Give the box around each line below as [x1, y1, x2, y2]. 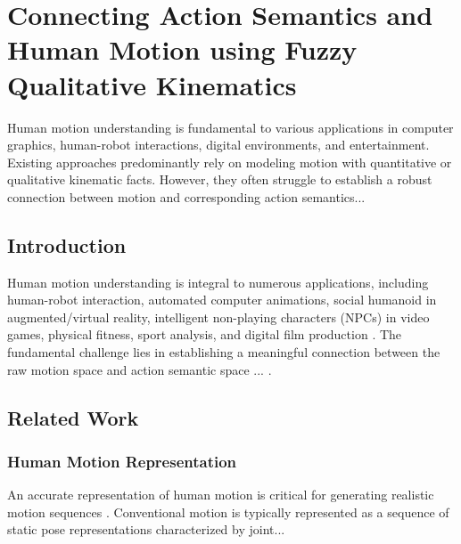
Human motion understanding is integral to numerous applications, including [7, 272, 429, 291]
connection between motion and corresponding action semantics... [7, 187, 366, 206]
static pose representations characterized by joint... [7, 520, 285, 539]
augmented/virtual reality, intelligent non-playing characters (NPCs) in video [7, 307, 430, 326]
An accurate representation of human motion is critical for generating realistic [7, 485, 434, 504]
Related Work [7, 403, 139, 431]
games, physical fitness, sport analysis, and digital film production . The [7, 325, 402, 344]
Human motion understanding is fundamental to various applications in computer [7, 118, 454, 136]
